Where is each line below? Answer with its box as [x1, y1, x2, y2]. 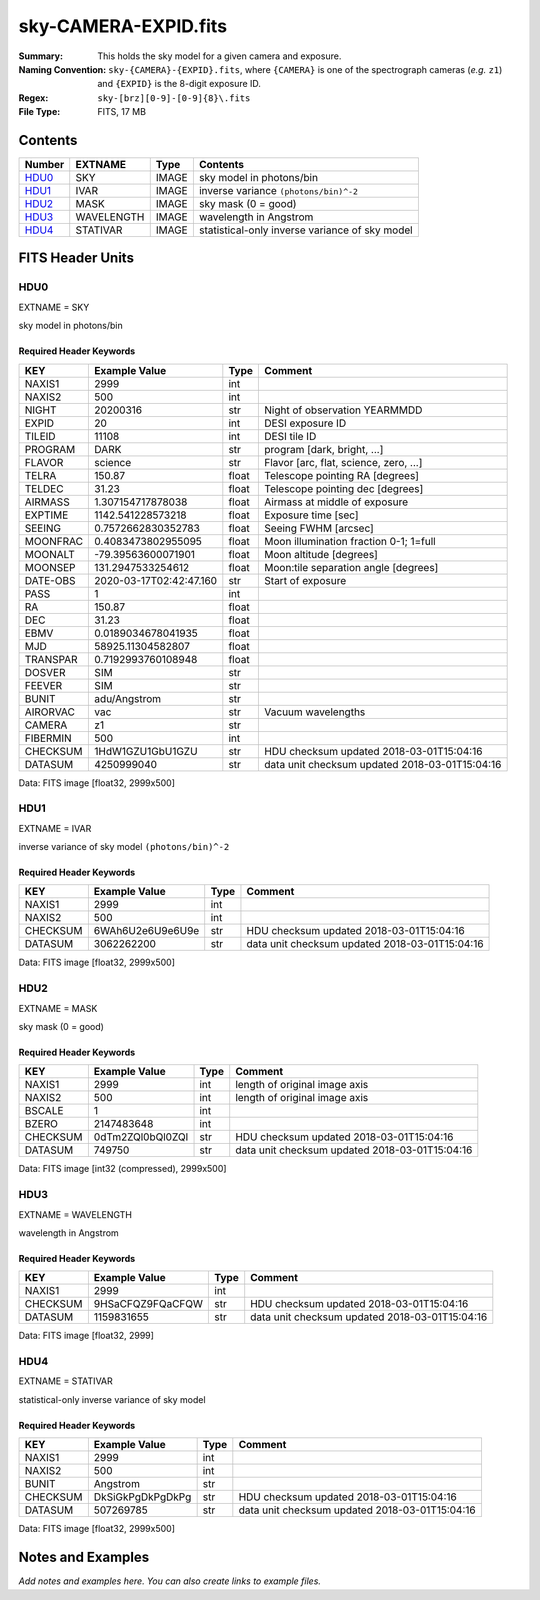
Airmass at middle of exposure [264, 495, 409, 509]
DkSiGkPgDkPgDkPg [93, 1490, 192, 1504]
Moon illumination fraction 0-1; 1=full [264, 534, 436, 548]
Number [24, 158, 65, 172]
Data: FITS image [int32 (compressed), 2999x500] [18, 1163, 227, 1175]
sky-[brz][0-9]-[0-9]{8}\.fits [97, 92, 251, 104]
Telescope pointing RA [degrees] [264, 468, 420, 482]
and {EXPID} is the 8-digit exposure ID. [97, 78, 262, 90]
